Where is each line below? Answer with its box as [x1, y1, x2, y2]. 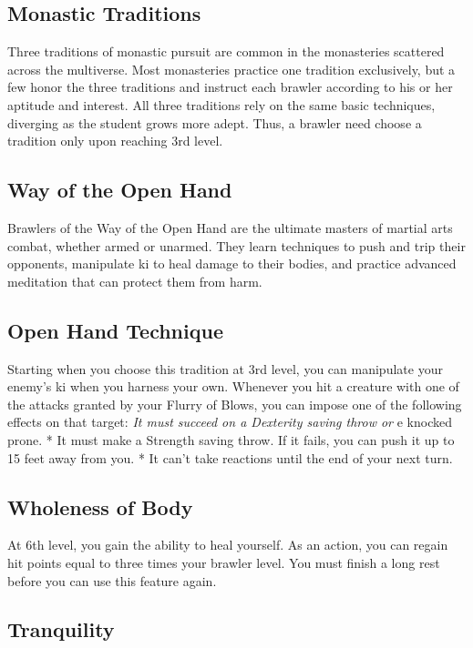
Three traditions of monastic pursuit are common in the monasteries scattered [7, 42, 445, 61]
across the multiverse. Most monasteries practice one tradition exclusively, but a [7, 59, 456, 78]
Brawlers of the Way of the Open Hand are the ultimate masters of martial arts [7, 218, 453, 237]
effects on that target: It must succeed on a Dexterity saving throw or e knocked [7, 412, 452, 431]
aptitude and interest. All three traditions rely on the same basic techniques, [7, 95, 436, 114]
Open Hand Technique [7, 316, 223, 344]
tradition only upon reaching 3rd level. [7, 131, 223, 150]
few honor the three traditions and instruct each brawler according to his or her [7, 77, 453, 96]
